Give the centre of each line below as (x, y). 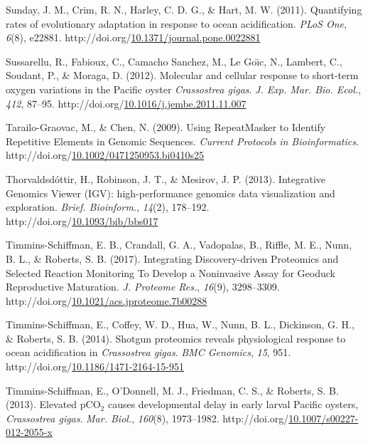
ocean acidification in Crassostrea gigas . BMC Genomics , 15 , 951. (148, 352)
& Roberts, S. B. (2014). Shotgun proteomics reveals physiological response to (176, 338)
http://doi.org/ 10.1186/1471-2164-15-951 (95, 366)
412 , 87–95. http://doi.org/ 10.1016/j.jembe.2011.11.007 (126, 103)
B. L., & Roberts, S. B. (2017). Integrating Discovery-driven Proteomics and (172, 258)
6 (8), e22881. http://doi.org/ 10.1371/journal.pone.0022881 (133, 37)
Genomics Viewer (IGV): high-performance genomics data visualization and (171, 193)
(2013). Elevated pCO (53, 404)
